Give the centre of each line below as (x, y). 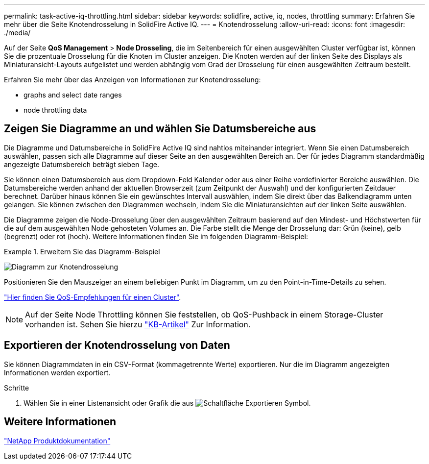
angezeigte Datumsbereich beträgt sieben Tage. (82, 164)
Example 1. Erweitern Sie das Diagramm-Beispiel (82, 251)
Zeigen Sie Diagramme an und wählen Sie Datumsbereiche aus (160, 129)
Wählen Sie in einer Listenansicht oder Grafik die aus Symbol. (167, 403)
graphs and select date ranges (73, 95)
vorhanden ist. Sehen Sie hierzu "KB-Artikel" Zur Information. (138, 324)
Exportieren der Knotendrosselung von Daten (117, 345)
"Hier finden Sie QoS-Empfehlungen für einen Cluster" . (93, 297)
